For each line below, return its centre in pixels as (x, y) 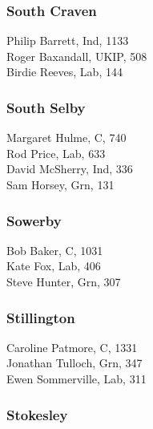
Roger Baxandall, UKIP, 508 (77, 56)
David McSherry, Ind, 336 (70, 169)
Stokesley (37, 414)
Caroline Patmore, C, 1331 (72, 347)
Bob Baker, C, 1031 (55, 250)
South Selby (46, 107)
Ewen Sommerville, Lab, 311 (76, 378)
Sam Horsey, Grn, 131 (60, 184)
